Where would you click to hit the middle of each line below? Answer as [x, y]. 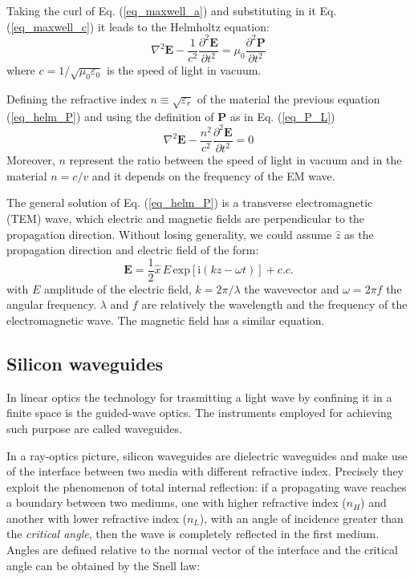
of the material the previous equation [288, 98]
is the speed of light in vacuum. [184, 70]
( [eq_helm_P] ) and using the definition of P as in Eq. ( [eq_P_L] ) [171, 116]
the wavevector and [292, 288]
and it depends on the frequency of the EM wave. [213, 175]
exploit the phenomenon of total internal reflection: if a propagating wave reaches [207, 486]
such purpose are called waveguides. [94, 428]
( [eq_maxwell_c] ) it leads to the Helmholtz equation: [138, 26]
